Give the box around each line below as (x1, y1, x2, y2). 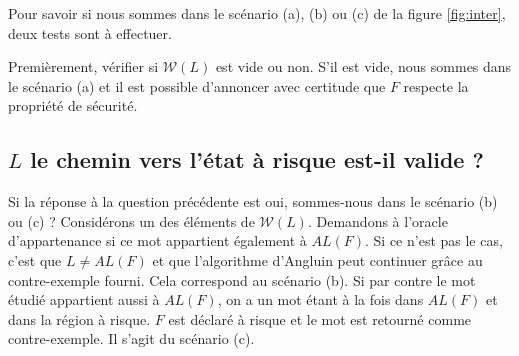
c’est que (8, 249, 62, 270)
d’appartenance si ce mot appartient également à (8, 230, 307, 251)
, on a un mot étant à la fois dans (217, 289, 424, 310)
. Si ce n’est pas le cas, (365, 230, 503, 251)
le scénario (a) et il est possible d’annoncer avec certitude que (8, 75, 386, 96)
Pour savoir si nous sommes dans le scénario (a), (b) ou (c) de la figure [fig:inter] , (8, 3, 506, 23)
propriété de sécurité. (8, 95, 138, 116)
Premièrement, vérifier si (8, 56, 159, 77)
